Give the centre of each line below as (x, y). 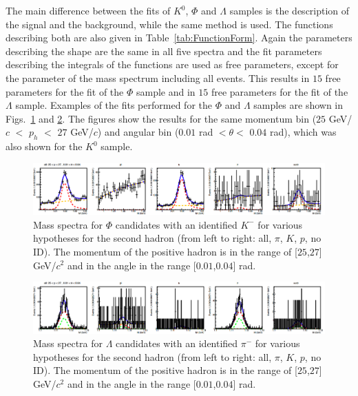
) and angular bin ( (138, 132)
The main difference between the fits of (88, 10)
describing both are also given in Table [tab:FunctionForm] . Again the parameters (179, 38)
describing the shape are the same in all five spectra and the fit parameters (164, 51)
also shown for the (44, 146)
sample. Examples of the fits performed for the (114, 105)
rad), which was (303, 132)
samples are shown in (298, 105)
